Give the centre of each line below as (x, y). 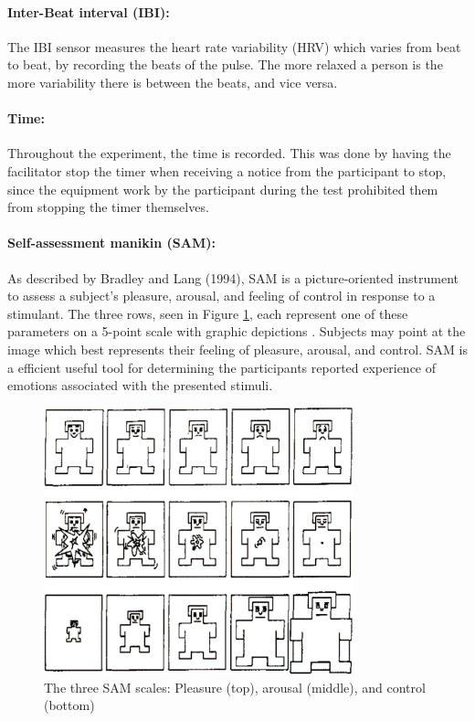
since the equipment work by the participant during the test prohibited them (223, 189)
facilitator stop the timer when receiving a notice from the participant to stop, (227, 170)
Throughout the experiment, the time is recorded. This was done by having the (229, 153)
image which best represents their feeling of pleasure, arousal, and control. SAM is (237, 349)
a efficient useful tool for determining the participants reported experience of (222, 367)
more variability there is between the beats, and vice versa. (173, 82)
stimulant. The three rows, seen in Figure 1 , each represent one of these (208, 313)
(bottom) (69, 705)
